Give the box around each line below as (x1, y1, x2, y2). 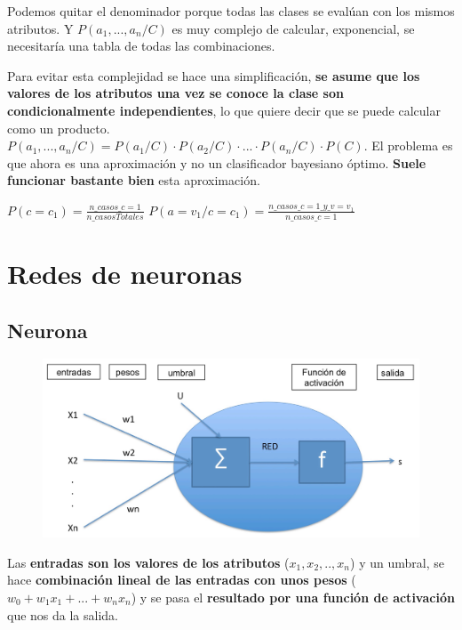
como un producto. (7, 118, 110, 137)
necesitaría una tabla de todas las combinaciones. (7, 36, 275, 55)
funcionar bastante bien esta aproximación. (7, 171, 260, 190)
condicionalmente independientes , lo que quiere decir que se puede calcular (7, 101, 441, 119)
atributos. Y (7, 19, 74, 37)
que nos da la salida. (7, 605, 118, 624)
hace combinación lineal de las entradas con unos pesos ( (7, 570, 356, 589)
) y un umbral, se (350, 553, 444, 571)
